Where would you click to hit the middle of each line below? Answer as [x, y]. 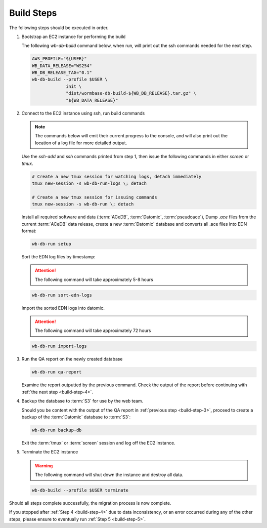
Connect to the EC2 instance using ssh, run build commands [83, 113]
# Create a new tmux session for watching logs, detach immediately [117, 176]
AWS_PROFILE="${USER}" [59, 59]
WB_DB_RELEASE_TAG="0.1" [62, 73]
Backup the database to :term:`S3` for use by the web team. [82, 401]
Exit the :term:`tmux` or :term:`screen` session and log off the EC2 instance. [98, 443]
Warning [44, 466]
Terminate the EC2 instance [50, 452]
